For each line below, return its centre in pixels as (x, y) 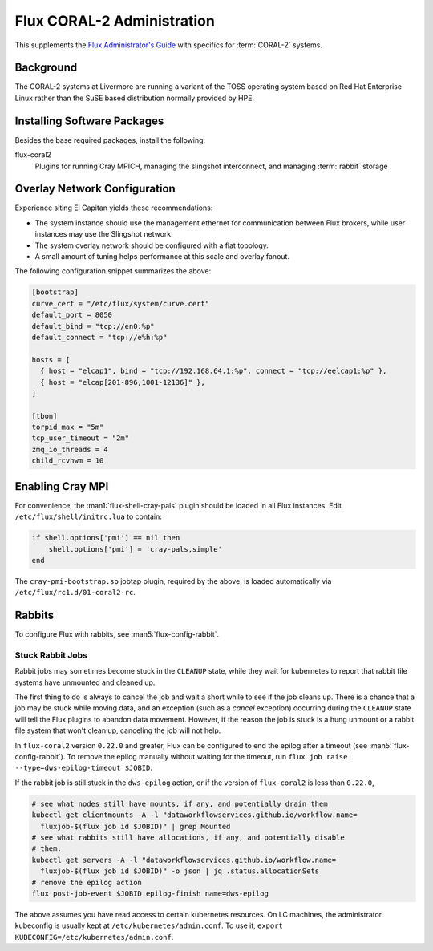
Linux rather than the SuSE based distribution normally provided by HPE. (135, 98)
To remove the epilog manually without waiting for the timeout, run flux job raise (207, 757)
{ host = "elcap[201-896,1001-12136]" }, (123, 382)
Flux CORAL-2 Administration (115, 21)
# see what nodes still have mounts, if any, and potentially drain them (180, 803)
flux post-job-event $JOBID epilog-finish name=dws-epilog (150, 893)
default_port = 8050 (72, 315)
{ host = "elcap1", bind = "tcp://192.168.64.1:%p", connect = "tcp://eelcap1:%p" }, (214, 371)
